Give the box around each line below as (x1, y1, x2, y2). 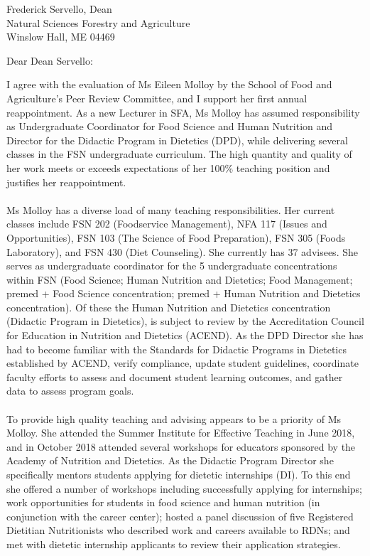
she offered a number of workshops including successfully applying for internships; (6, 481, 362, 496)
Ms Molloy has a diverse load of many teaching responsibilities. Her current (6, 202, 335, 217)
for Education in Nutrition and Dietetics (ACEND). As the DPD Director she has (6, 328, 364, 343)
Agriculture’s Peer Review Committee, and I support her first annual (6, 90, 308, 105)
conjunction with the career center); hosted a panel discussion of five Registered (6, 508, 354, 523)
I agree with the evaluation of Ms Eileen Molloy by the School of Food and (6, 77, 332, 92)
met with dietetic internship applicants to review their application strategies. (6, 536, 341, 551)
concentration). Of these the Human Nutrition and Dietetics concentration (6, 299, 331, 314)
